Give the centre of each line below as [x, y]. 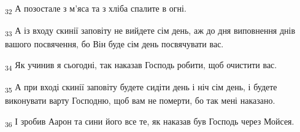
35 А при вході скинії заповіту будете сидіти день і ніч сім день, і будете [141, 87]
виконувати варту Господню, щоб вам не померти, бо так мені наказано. [140, 100]
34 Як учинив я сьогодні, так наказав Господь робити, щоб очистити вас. [141, 65]
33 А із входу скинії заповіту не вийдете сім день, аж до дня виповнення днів [150, 31]
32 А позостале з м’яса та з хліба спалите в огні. [96, 9]
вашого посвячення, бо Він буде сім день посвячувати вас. [114, 44]
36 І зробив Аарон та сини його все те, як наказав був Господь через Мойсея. [150, 122]
